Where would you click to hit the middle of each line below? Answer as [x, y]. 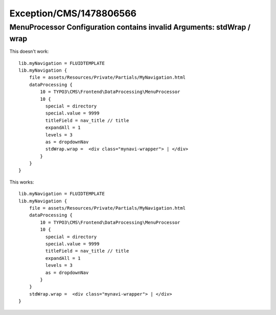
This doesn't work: [29, 52]
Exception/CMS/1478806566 [73, 13]
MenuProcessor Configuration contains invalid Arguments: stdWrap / [130, 27]
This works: [22, 182]
